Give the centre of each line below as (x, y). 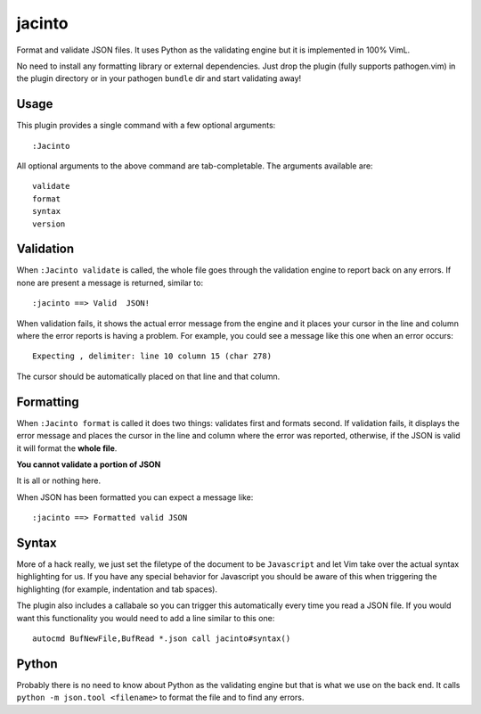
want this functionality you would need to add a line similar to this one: (146, 618)
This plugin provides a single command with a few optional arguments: (146, 126)
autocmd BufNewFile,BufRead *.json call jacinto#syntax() (162, 638)
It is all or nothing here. (59, 480)
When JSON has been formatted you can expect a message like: (135, 497)
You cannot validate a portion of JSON (89, 464)
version (49, 224)
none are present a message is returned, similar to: (110, 283)
